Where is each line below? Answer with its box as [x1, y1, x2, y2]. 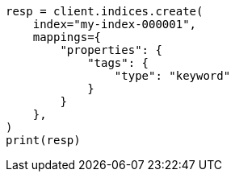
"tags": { [87, 56, 149, 69]
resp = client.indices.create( [6, 5, 204, 18]
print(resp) [6, 134, 81, 147]
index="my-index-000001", [32, 18, 197, 31]
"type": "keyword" [114, 69, 231, 82]
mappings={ [32, 31, 102, 43]
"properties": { [60, 43, 162, 56]
